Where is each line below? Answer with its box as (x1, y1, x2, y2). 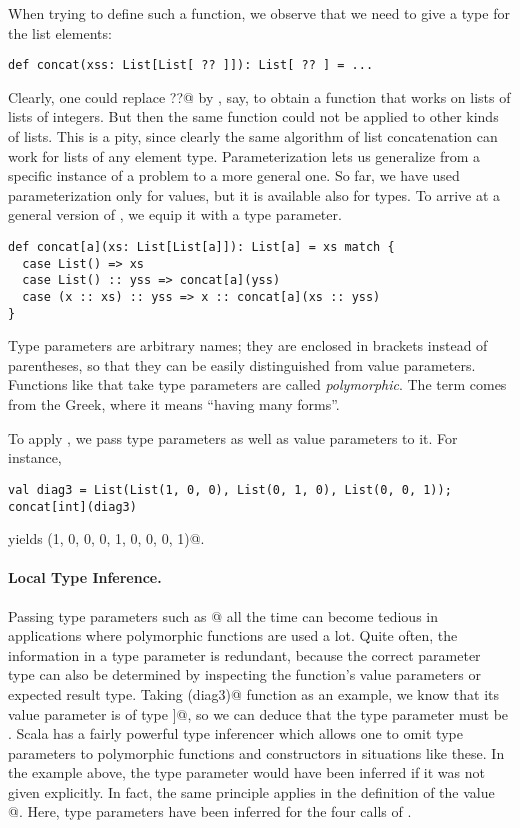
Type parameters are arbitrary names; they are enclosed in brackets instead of (8, 335, 488, 356)
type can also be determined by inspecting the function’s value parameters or (8, 664, 481, 685)
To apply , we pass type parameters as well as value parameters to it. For (8, 427, 458, 448)
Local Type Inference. (8, 567, 162, 588)
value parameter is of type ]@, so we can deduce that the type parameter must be (8, 703, 509, 724)
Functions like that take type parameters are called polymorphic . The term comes (8, 374, 507, 395)
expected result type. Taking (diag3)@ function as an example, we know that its (8, 683, 500, 704)
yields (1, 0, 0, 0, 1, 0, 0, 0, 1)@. (8, 528, 205, 549)
